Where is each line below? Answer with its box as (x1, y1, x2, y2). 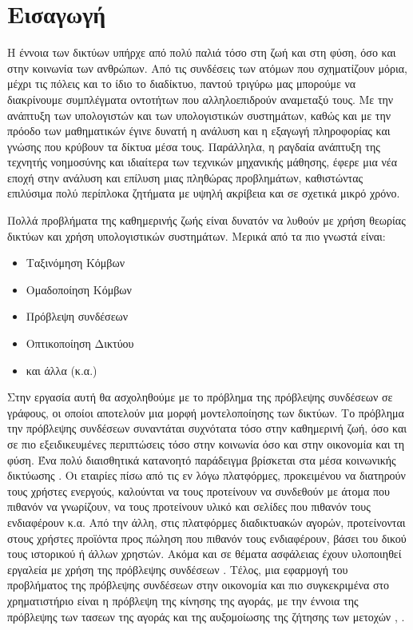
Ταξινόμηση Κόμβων (26, 254, 125, 271)
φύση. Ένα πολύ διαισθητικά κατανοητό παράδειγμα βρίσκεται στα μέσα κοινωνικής (7, 451, 396, 468)
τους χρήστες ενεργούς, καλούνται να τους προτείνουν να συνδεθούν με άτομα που (7, 482, 390, 499)
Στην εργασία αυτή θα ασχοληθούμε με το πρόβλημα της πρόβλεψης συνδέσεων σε (7, 389, 393, 405)
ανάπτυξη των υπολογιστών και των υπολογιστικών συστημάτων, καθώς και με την (7, 106, 391, 123)
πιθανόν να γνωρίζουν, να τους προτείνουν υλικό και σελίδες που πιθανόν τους (7, 498, 371, 515)
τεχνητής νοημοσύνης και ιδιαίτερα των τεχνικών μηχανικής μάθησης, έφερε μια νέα (7, 154, 397, 170)
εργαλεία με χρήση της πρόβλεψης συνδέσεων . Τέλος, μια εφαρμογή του (7, 560, 348, 577)
